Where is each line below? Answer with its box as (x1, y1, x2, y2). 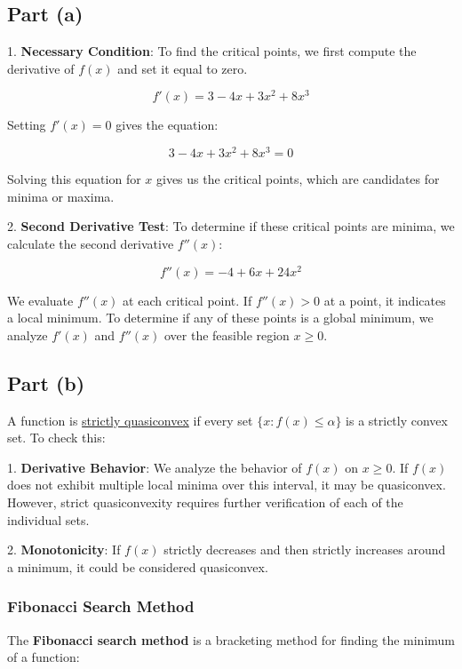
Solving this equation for (7, 170, 141, 188)
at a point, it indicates (323, 291, 446, 309)
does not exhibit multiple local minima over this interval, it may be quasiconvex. (7, 475, 446, 494)
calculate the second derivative (7, 234, 174, 252)
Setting (7, 115, 46, 134)
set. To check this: (7, 428, 106, 447)
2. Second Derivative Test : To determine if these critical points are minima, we (7, 217, 455, 235)
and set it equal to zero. (117, 59, 248, 77)
